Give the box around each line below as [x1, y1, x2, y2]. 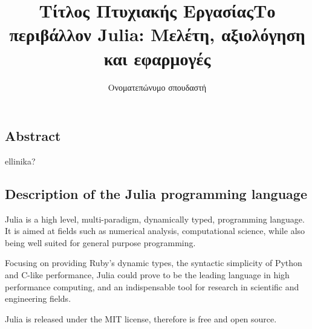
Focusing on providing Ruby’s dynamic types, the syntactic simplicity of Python [5, 256, 302, 269]
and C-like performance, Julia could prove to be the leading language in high [5, 269, 290, 281]
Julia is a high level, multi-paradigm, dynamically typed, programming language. [5, 212, 305, 225]
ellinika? [5, 154, 36, 167]
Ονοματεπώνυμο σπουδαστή [108, 80, 207, 93]
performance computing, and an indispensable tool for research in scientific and [5, 280, 299, 293]
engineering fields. [5, 292, 71, 305]
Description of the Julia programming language [5, 184, 307, 203]
